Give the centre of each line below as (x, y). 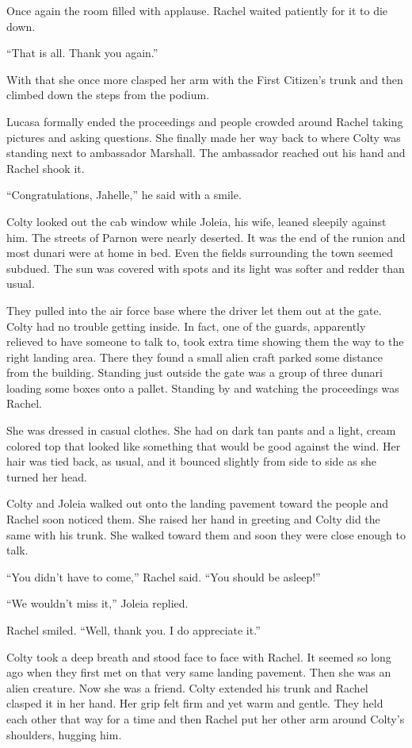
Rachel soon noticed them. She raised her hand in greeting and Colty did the (193, 519)
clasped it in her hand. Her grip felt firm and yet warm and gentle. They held (195, 703)
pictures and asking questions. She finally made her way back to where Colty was (204, 137)
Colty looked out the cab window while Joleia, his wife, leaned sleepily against (196, 221)
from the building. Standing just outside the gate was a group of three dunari (195, 372)
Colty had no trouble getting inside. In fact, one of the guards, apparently (186, 326)
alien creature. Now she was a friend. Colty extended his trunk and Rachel (187, 687)
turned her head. (47, 476)
